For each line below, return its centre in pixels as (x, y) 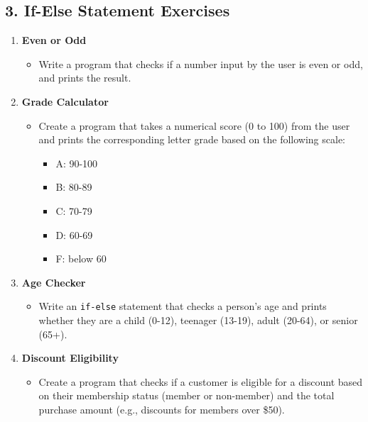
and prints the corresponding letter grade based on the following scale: (192, 139)
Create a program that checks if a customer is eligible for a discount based (201, 381)
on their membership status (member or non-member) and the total (186, 395)
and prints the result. (85, 78)
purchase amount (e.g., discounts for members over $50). (162, 409)
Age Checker (54, 282)
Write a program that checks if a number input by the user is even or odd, (201, 63)
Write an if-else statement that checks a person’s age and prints (183, 306)
